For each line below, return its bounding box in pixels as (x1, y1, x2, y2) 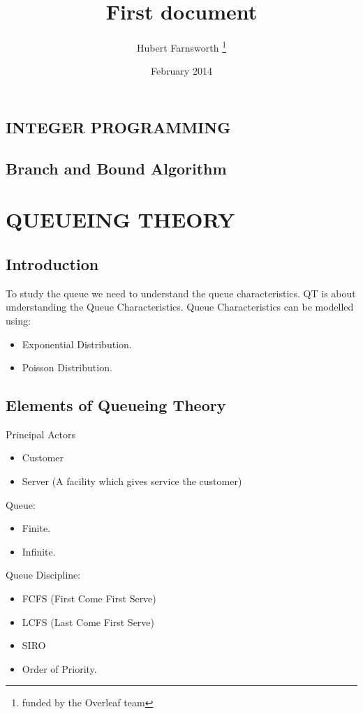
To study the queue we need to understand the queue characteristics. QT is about (6, 285, 356, 300)
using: (6, 313, 31, 327)
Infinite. (22, 544, 56, 558)
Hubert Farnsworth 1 (137, 38, 226, 54)
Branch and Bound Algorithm (6, 157, 227, 179)
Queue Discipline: (6, 567, 81, 582)
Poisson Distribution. (22, 360, 112, 375)
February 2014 (151, 64, 212, 78)
